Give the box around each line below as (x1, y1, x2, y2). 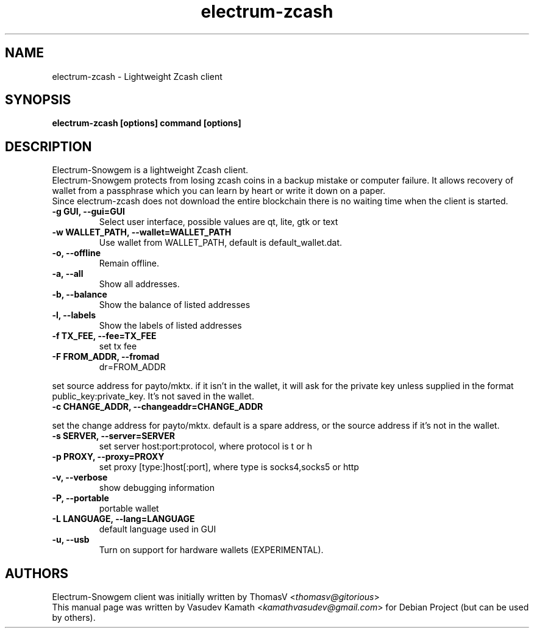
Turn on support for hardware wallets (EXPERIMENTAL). (99, 545, 324, 556)
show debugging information (99, 482, 215, 493)
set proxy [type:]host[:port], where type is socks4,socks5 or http (99, 462, 359, 473)
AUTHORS (5, 565, 69, 581)
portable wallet (99, 503, 159, 514)
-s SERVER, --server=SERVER (52, 431, 176, 442)
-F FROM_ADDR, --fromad (52, 351, 160, 362)
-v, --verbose (52, 472, 108, 483)
